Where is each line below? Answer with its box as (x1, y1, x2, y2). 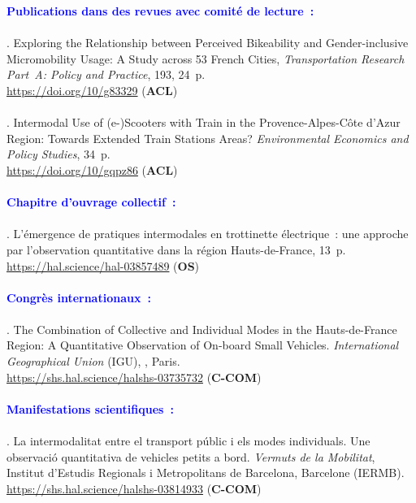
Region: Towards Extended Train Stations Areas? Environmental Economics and (6, 129, 409, 146)
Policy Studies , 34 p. (6, 145, 110, 163)
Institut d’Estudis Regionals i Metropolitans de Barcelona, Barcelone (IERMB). (6, 464, 405, 481)
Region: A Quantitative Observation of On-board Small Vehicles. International (6, 336, 399, 353)
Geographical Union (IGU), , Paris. (6, 353, 180, 370)
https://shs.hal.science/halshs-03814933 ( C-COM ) (6, 479, 262, 496)
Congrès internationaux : (6, 288, 151, 306)
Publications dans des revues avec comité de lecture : (6, 2, 314, 19)
